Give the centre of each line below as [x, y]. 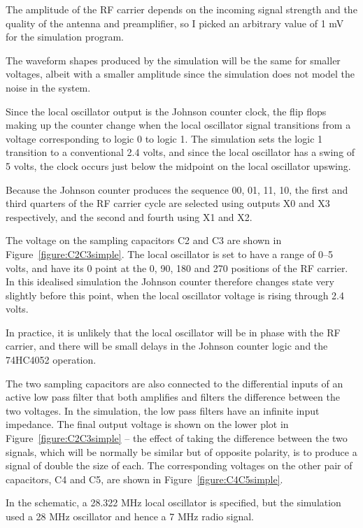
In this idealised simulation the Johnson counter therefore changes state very [170, 281]
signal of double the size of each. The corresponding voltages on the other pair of [179, 465]
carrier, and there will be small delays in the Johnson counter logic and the [167, 346]
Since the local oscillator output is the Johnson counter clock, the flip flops [166, 111]
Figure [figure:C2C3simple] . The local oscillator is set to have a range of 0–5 [170, 254]
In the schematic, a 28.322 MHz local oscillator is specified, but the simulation [173, 502]
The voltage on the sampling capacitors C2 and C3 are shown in [144, 240]
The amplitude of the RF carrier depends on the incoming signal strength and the [181, 9]
